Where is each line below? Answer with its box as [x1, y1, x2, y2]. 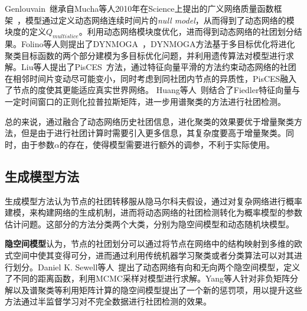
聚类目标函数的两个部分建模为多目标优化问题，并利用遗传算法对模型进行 [5, 49, 286, 61]
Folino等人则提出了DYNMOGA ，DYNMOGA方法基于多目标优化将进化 [21, 37, 295, 49]
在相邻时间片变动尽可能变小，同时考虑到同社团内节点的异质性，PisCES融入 [5, 72, 297, 84]
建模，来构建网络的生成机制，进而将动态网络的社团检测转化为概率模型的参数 [5, 206, 302, 219]
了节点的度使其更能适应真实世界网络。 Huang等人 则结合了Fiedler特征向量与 [5, 84, 301, 96]
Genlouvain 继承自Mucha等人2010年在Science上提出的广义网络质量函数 [5, 2, 274, 14]
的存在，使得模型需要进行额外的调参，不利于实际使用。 [59, 138, 275, 150]
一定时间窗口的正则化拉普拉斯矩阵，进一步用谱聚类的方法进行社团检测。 [5, 95, 286, 107]
